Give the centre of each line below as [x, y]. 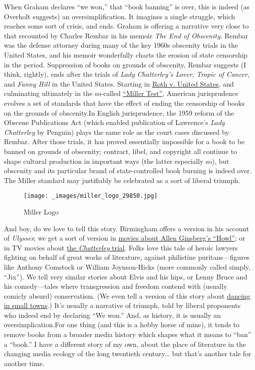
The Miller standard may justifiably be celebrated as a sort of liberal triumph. [122, 180]
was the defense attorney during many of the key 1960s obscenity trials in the [121, 45]
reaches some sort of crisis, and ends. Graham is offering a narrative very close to [127, 26]
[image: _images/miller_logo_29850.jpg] [91, 196]
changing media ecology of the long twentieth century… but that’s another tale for [128, 354]
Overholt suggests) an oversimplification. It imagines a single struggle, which [120, 16]
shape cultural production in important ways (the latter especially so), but [117, 161]
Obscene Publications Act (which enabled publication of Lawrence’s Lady [114, 122]
